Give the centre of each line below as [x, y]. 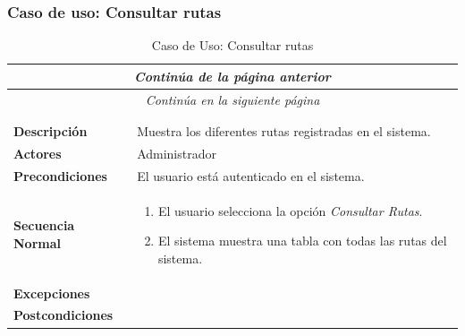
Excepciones [52, 293]
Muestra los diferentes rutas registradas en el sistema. [284, 131]
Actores [38, 153]
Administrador [177, 153]
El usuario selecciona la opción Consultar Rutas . [290, 210]
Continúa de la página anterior [232, 76]
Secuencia [44, 225]
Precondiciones [60, 175]
